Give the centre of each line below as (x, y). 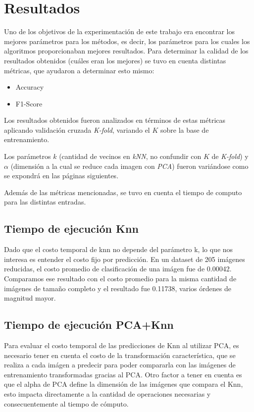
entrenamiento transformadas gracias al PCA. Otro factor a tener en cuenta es (123, 374)
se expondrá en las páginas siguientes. (61, 176)
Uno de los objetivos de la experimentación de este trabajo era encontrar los (119, 31)
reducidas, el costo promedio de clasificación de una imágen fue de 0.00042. (118, 269)
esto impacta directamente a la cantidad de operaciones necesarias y (107, 393)
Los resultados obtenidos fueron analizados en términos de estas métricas (115, 120)
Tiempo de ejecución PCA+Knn (89, 325)
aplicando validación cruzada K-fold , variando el (77, 129)
